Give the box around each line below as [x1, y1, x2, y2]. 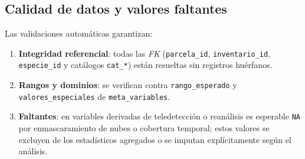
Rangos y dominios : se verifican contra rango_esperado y [18, 79, 237, 91]
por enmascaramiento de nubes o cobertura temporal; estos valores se [18, 122, 270, 134]
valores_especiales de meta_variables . [18, 90, 170, 102]
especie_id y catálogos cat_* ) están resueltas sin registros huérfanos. [18, 59, 273, 71]
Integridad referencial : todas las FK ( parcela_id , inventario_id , [18, 47, 271, 59]
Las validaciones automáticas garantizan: [5, 27, 153, 40]
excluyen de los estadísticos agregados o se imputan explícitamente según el [18, 133, 291, 145]
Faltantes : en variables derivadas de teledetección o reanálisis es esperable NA [18, 110, 300, 122]
